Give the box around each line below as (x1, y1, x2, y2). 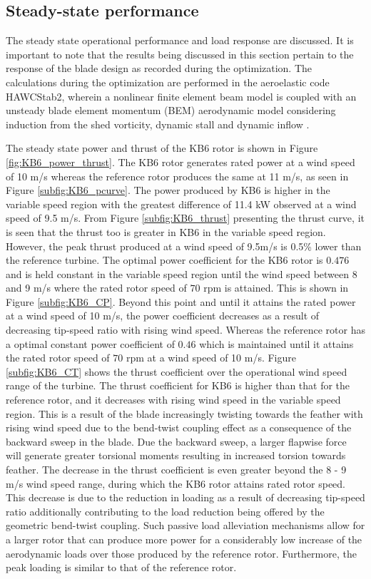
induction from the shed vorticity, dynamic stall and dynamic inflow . (6, 116, 310, 131)
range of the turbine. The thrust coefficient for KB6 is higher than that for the (6, 378, 350, 393)
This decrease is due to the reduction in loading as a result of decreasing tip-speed (6, 490, 365, 505)
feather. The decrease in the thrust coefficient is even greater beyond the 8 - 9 (6, 462, 347, 477)
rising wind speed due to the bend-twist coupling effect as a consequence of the (6, 420, 352, 435)
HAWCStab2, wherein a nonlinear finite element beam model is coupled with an (6, 88, 357, 103)
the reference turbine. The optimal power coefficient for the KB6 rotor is (6, 252, 323, 267)
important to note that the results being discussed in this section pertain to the (6, 46, 354, 61)
